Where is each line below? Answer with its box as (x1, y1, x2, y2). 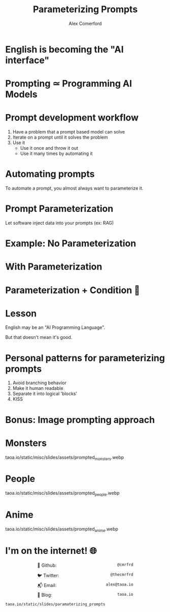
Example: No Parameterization (5, 238, 137, 249)
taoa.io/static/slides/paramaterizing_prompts (5, 601, 106, 607)
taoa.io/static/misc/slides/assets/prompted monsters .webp (5, 454, 124, 462)
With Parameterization (5, 261, 103, 273)
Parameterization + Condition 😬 (5, 284, 141, 296)
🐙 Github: (37, 562, 57, 568)
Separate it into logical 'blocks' (12, 391, 78, 397)
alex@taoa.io (106, 582, 133, 587)
